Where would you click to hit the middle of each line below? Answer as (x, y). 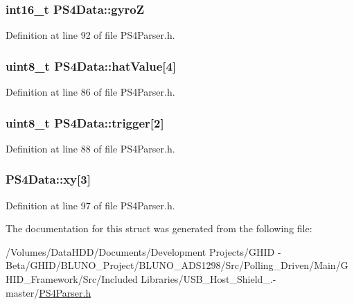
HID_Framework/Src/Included (72, 279)
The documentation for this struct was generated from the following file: (159, 228)
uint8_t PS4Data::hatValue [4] (91, 66)
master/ (23, 292)
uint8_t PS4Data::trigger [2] (85, 122)
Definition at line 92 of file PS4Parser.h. (90, 35)
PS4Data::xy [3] (48, 179)
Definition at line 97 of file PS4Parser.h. (90, 205)
